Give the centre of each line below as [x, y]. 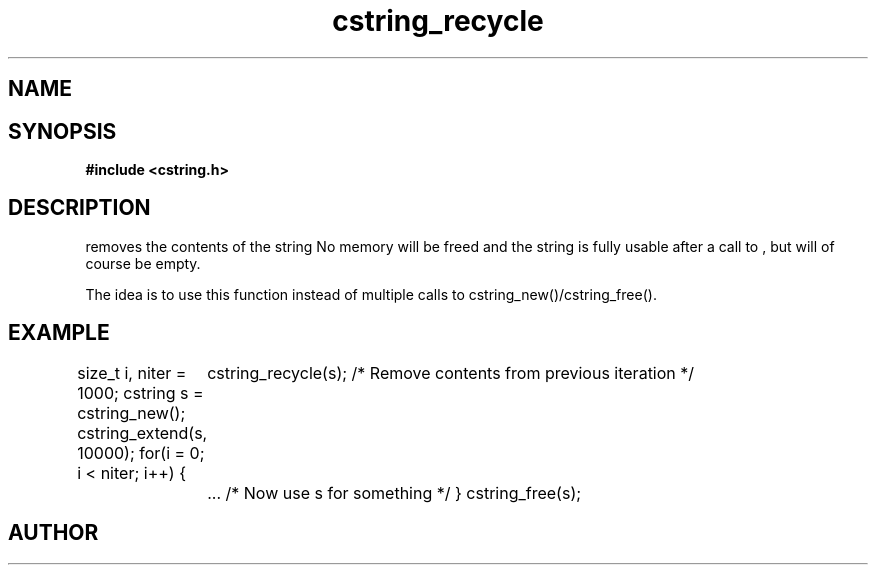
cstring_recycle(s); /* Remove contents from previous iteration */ [451, 372]
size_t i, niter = [132, 372]
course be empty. [143, 263]
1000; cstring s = [140, 392]
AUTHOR [53, 533]
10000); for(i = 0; [141, 452]
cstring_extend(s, [142, 432]
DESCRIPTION [79, 208]
